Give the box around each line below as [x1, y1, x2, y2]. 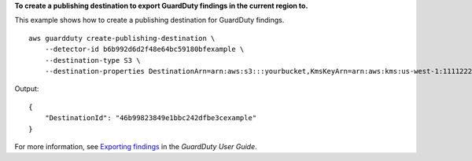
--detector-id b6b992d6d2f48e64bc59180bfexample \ [44, 45, 245, 54]
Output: [14, 84, 39, 93]
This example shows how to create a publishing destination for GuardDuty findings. [14, 16, 285, 25]
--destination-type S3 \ [44, 56, 141, 64]
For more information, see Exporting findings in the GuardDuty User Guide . [14, 141, 257, 151]
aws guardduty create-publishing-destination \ [28, 34, 216, 42]
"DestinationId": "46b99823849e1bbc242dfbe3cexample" [44, 114, 257, 123]
